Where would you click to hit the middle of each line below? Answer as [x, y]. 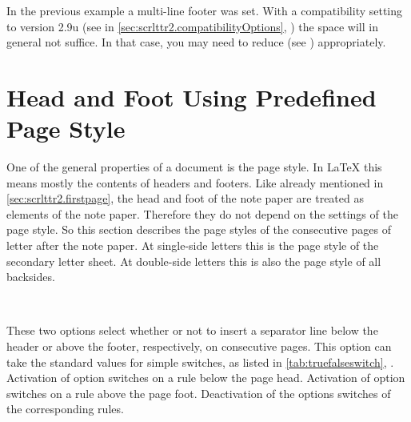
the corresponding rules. [65, 409]
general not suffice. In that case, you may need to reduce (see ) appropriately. [196, 42]
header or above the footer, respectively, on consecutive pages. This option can [199, 346]
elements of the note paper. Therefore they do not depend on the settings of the [202, 213]
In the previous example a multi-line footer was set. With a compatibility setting [205, 10]
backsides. [31, 277]
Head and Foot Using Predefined [192, 96]
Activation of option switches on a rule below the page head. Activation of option [206, 378]
